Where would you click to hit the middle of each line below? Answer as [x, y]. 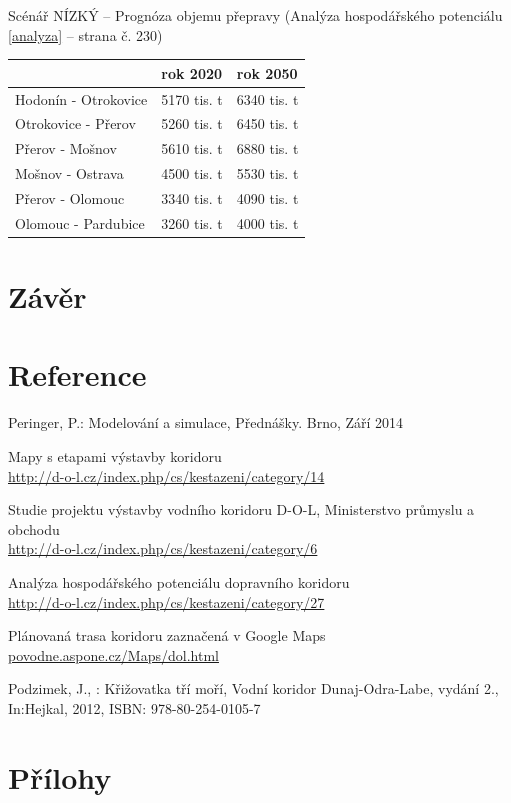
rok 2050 [267, 72]
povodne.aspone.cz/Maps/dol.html [113, 654]
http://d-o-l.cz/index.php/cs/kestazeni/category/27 [166, 601]
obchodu [34, 528]
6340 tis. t [267, 98]
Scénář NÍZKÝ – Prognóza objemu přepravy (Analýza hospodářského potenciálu [255, 15]
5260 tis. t [192, 123]
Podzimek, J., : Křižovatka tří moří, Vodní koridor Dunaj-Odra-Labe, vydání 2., [253, 688]
